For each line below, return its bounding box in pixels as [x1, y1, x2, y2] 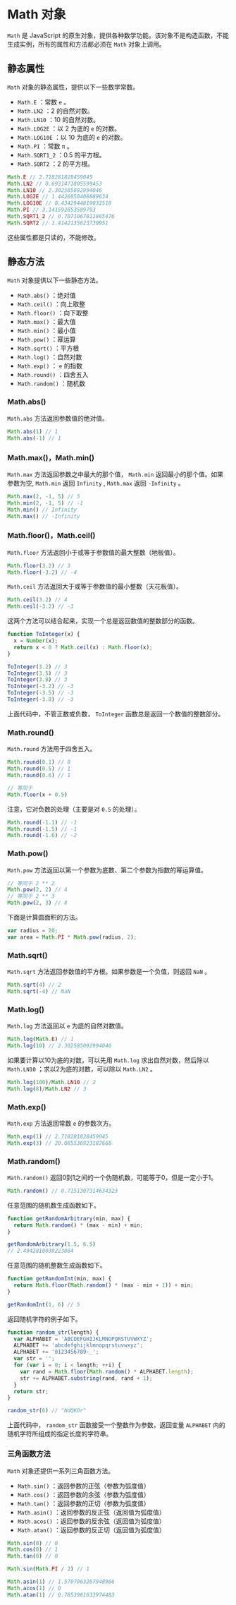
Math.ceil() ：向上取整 [17, 299, 86, 308]
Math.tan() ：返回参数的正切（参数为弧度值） [17, 1499, 150, 1508]
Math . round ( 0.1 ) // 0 [7, 759, 71, 766]
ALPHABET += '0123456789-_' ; [13, 1349, 99, 1356]
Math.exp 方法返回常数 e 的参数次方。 [7, 1119, 116, 1127]
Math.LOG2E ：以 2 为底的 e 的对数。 [17, 124, 121, 133]
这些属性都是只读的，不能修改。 [7, 233, 100, 241]
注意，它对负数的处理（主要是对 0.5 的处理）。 [7, 805, 141, 813]
